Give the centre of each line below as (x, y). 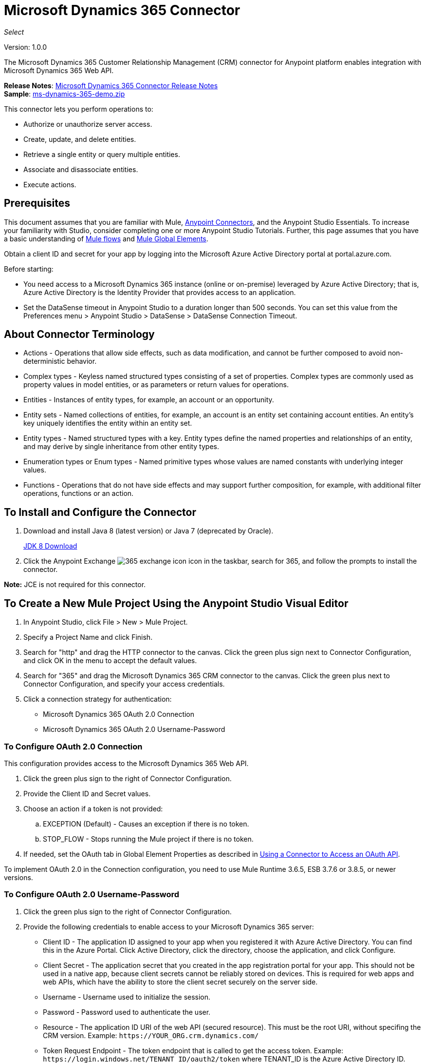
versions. (18, 877)
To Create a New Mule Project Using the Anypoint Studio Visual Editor (176, 603)
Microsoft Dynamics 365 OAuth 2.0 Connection (119, 714)
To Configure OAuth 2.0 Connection (73, 746)
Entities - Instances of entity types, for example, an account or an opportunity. (149, 400)
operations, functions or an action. (79, 493)
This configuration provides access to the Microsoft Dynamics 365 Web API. (126, 763)
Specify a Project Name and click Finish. (88, 637)
